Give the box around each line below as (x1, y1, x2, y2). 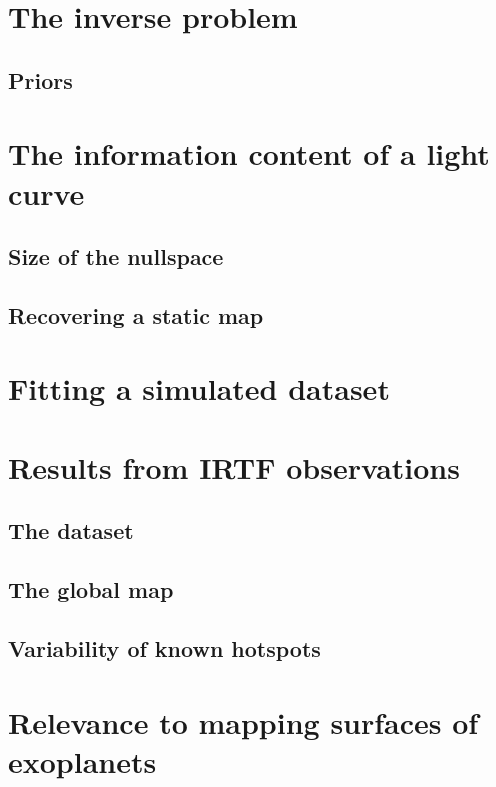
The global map (8, 574, 174, 605)
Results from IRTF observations (8, 446, 460, 487)
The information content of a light (8, 133, 490, 174)
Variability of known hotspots (8, 632, 321, 663)
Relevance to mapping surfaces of (8, 701, 479, 742)
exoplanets (8, 740, 157, 781)
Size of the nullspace (8, 241, 224, 272)
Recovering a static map (8, 299, 264, 330)
